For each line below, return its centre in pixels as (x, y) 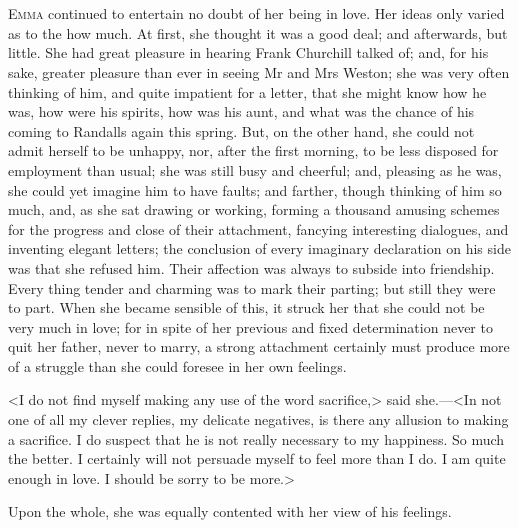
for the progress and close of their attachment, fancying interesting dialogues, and (258, 228)
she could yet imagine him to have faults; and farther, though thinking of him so (255, 189)
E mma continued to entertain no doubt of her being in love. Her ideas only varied (256, 13)
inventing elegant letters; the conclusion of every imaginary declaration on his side (259, 248)
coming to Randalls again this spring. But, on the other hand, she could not (241, 130)
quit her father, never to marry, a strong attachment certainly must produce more (259, 346)
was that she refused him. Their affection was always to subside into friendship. (251, 267)
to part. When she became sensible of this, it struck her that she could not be (246, 307)
